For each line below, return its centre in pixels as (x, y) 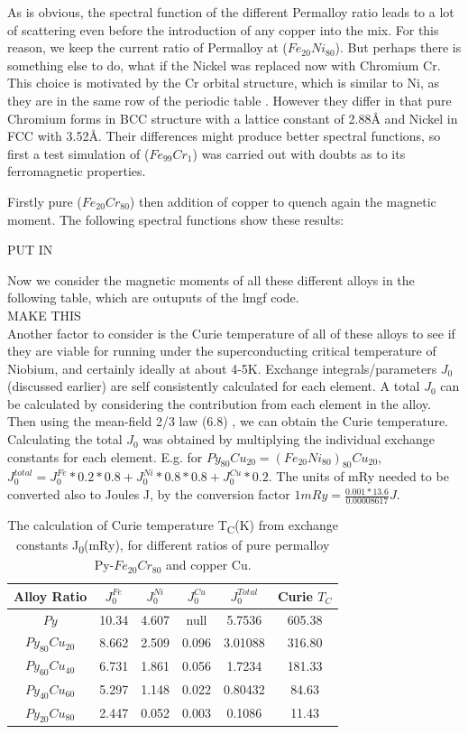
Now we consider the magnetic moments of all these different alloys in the (211, 279)
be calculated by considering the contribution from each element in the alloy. (219, 403)
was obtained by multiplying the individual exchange (289, 439)
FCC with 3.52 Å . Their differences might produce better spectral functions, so (224, 136)
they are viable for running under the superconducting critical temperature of (222, 351)
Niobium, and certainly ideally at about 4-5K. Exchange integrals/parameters (222, 368)
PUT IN (30, 250)
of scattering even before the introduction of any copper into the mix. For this (223, 29)
